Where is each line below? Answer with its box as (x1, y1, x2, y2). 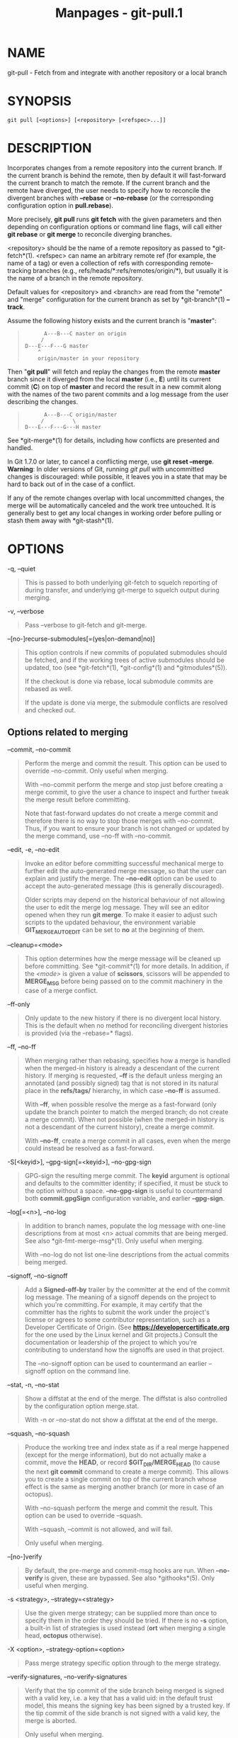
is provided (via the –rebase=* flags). (24, 1029, 133, 1038)
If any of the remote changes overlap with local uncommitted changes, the (7, 493, 225, 502)
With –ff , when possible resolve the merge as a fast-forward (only (24, 1100, 217, 1109)
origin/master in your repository (38, 354, 140, 362)
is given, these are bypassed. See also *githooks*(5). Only (44, 1574, 215, 1582)
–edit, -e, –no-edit (7, 845, 60, 853)
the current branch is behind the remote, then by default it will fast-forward (7, 171, 227, 179)
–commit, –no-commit (7, 745, 71, 753)
